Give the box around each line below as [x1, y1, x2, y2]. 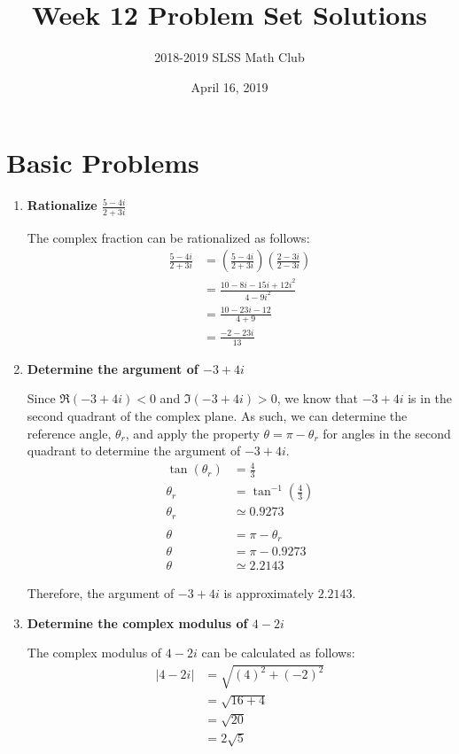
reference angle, [27, 424, 112, 442]
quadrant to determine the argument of [27, 441, 241, 460]
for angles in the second [323, 424, 451, 442]
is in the [408, 389, 453, 408]
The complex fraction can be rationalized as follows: [27, 228, 310, 246]
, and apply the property [125, 424, 260, 442]
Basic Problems [6, 144, 199, 181]
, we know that [276, 389, 359, 408]
